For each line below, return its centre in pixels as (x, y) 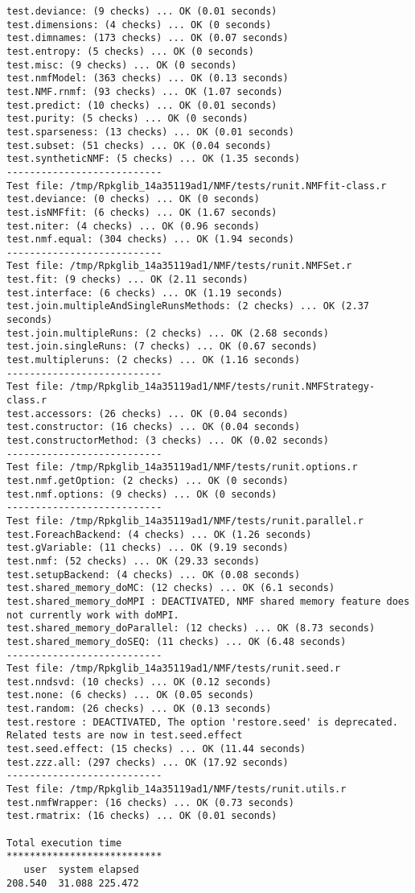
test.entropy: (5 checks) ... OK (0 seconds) (130, 51)
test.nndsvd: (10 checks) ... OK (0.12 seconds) (139, 682)
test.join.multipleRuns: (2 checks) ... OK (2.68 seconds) (168, 333)
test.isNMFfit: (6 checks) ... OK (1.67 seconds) (142, 212)
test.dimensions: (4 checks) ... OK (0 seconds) (139, 25)
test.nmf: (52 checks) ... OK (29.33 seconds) (133, 561)
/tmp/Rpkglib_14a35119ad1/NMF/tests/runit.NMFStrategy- (222, 387)
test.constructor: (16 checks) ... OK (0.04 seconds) (154, 427)
